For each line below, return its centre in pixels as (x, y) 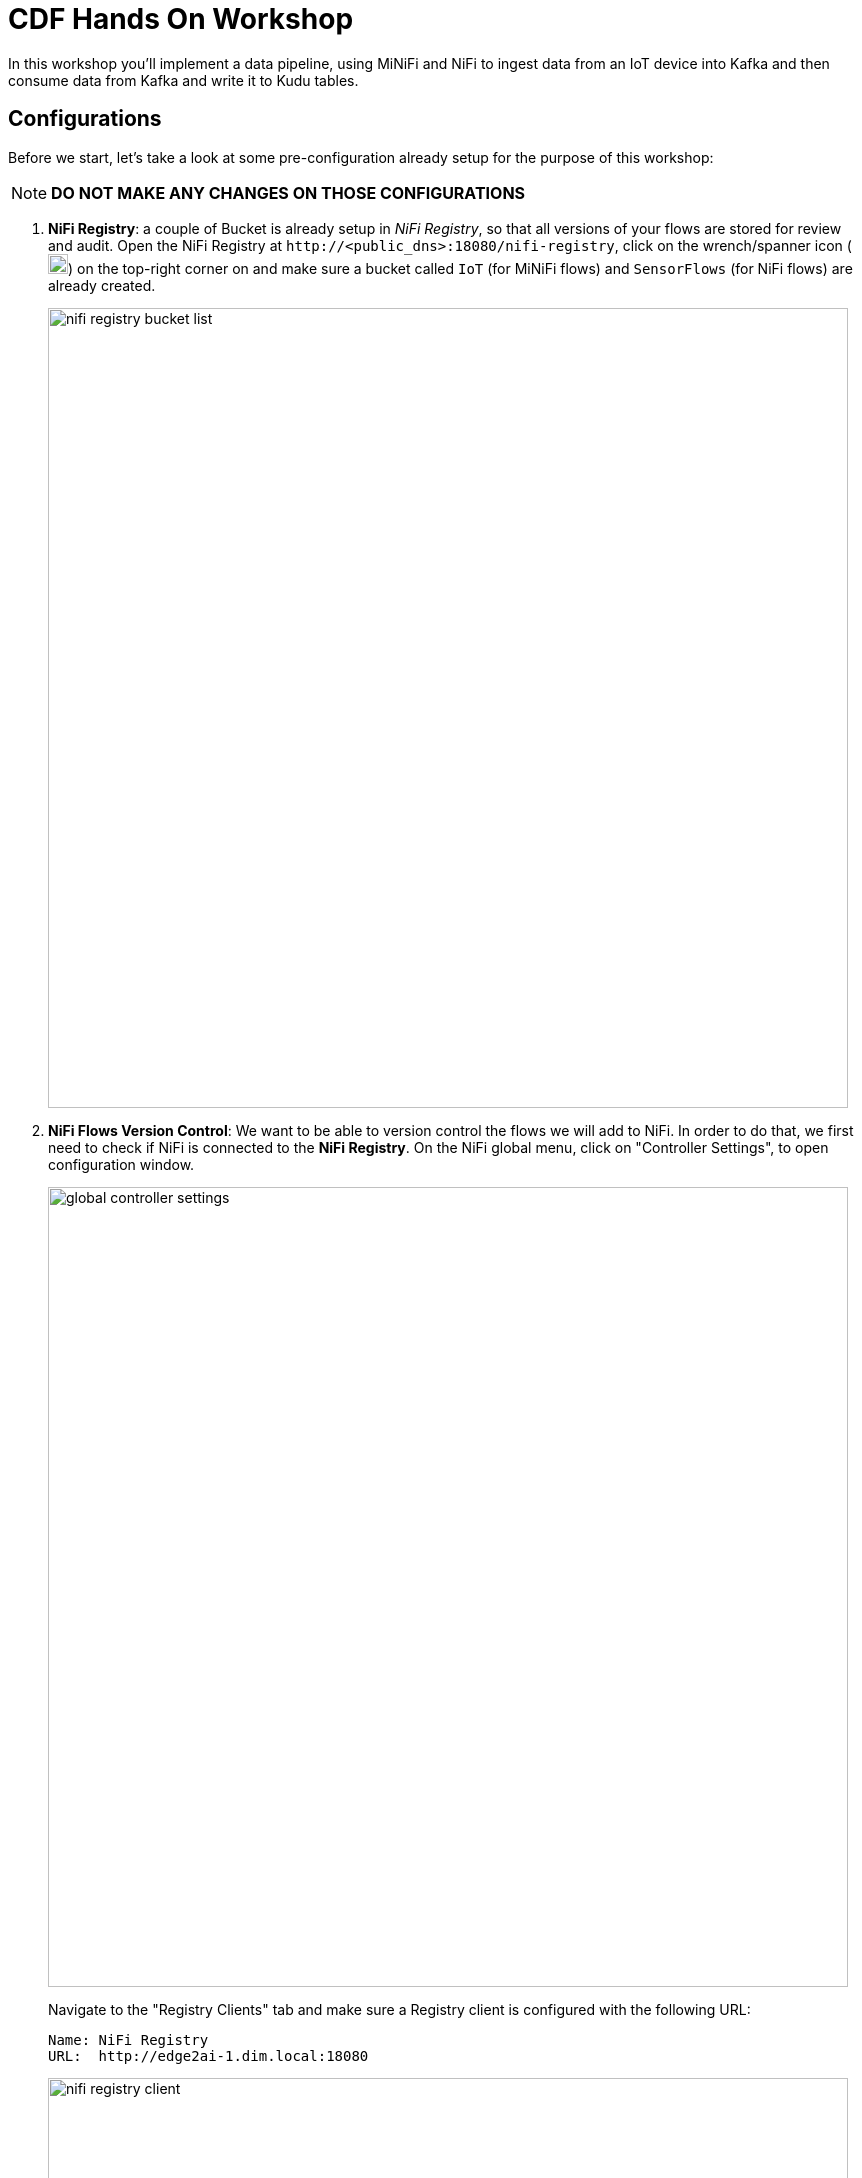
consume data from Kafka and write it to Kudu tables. (183, 80)
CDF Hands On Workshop (181, 19)
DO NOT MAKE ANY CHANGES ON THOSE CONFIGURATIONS (288, 192)
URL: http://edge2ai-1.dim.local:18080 (208, 2055)
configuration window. (121, 1164)
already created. (102, 285)
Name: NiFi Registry (128, 2039)
